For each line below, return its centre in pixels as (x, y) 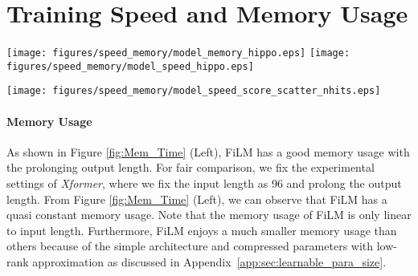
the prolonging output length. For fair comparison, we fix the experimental (191, 167)
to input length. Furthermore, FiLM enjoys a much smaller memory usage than (202, 230)
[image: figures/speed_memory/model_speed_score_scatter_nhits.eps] (194, 91)
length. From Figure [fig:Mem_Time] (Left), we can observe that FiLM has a (197, 199)
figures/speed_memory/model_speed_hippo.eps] (130, 66)
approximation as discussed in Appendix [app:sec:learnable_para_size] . (209, 262)
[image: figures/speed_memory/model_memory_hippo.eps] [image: (178, 53)
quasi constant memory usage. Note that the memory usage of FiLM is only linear (209, 215)
